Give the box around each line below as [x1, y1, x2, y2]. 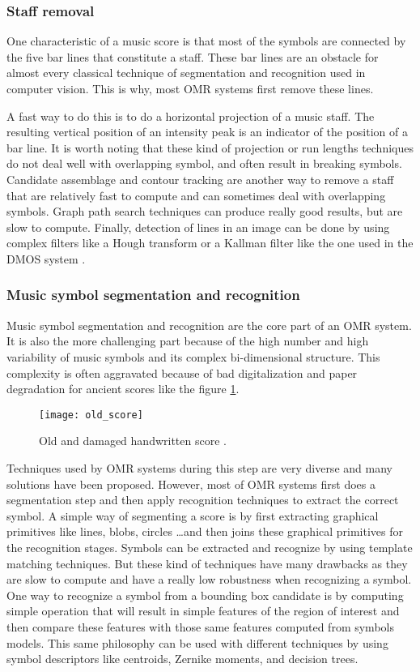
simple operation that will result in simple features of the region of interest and [6, 602, 400, 619]
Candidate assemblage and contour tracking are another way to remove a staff [6, 170, 394, 187]
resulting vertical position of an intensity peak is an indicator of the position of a [6, 123, 408, 140]
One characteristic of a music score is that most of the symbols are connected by [6, 32, 406, 49]
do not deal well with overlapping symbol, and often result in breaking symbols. [6, 155, 402, 172]
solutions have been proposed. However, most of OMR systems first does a [6, 475, 375, 492]
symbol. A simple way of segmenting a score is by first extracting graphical [6, 507, 379, 524]
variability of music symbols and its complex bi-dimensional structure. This [6, 348, 380, 365]
